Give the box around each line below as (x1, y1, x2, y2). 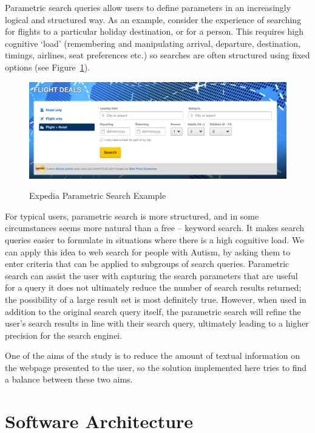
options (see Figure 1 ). (5, 60, 90, 73)
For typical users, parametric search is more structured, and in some (5, 209, 259, 222)
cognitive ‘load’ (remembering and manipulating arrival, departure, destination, (5, 36, 300, 49)
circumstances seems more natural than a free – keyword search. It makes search (5, 221, 305, 234)
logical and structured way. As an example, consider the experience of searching (5, 13, 302, 26)
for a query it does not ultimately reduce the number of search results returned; (5, 281, 302, 294)
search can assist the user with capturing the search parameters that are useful (5, 269, 298, 282)
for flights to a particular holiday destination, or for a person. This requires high (5, 25, 303, 38)
